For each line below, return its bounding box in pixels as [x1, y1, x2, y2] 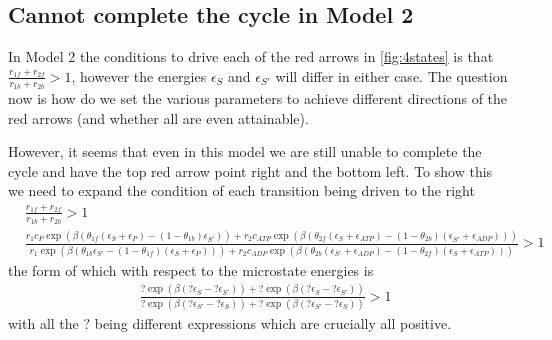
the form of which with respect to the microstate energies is [8, 259, 374, 280]
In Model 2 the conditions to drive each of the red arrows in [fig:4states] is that [8, 46, 494, 67]
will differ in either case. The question [275, 65, 508, 86]
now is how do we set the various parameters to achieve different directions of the [8, 88, 508, 109]
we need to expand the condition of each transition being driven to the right [8, 180, 475, 201]
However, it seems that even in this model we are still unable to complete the [8, 141, 482, 162]
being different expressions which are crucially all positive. [94, 312, 452, 333]
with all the [8, 312, 79, 333]
